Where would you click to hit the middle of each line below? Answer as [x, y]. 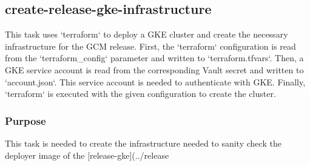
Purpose [25, 120]
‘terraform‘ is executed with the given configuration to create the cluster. [140, 94]
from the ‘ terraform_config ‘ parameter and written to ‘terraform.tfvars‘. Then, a [154, 58]
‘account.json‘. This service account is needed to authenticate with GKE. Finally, [155, 81]
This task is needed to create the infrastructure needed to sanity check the [143, 143]
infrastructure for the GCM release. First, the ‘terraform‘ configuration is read [150, 46]
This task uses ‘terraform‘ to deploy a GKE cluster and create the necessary [147, 34]
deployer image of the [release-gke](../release [87, 155]
